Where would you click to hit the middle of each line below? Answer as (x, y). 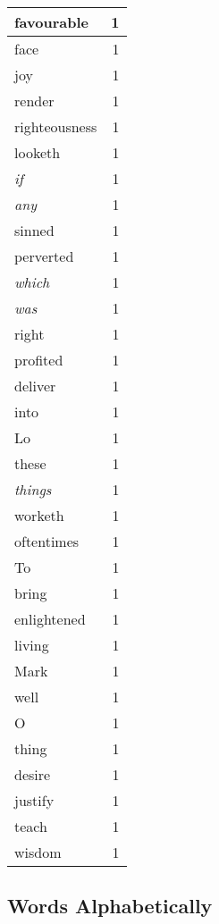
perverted (44, 256)
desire (33, 774)
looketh (38, 152)
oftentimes (47, 541)
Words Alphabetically (110, 906)
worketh (39, 515)
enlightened (50, 619)
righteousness (56, 126)
